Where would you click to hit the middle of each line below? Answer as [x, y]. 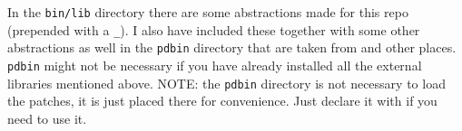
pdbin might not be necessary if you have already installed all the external [215, 65]
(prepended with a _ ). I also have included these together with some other [214, 29]
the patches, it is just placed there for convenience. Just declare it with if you [222, 101]
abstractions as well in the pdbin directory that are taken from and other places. [232, 47]
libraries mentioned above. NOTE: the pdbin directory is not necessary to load [226, 83]
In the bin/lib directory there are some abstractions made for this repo [208, 12]
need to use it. [47, 118]
